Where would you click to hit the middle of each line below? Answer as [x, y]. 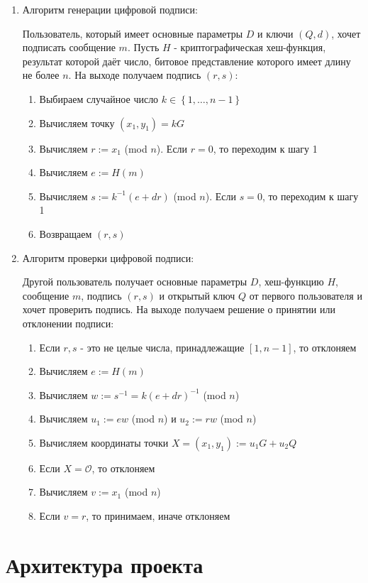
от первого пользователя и [306, 295]
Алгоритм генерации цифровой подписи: [110, 9]
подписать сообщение [69, 47]
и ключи [275, 33]
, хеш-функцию [291, 282]
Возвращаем [66, 233]
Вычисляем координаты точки [104, 442]
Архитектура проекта [105, 564]
